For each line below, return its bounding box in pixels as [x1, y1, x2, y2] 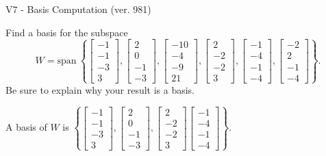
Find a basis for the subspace [5, 25, 128, 39]
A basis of [5, 120, 47, 134]
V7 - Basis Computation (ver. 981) [5, 2, 151, 16]
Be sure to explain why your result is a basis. [5, 82, 195, 96]
